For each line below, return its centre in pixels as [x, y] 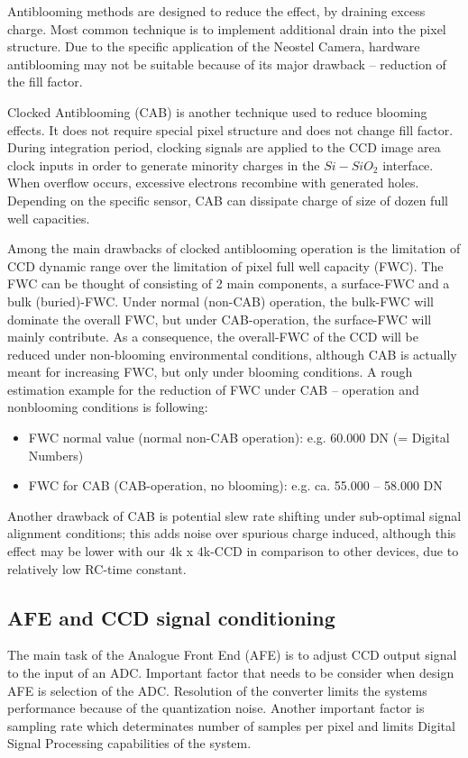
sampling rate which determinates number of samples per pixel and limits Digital [231, 725]
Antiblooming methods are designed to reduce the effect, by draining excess [216, 11]
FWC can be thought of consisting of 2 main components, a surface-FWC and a [229, 283]
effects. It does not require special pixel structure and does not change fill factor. [230, 129]
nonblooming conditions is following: [108, 407]
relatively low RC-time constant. [97, 568]
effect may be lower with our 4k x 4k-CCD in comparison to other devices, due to [233, 551]
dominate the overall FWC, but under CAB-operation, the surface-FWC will [220, 319]
